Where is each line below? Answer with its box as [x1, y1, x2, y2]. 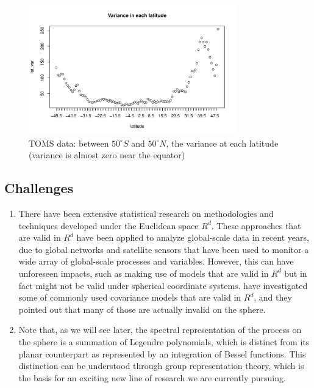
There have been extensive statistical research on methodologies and [18, 207, 274, 219]
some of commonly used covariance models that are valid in [18, 291, 241, 304]
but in [284, 266, 307, 279]
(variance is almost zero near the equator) [29, 148, 185, 161]
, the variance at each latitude [166, 136, 279, 149]
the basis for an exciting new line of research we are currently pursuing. [18, 371, 286, 384]
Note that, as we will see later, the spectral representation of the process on [18, 323, 302, 336]
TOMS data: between [29, 136, 109, 149]
